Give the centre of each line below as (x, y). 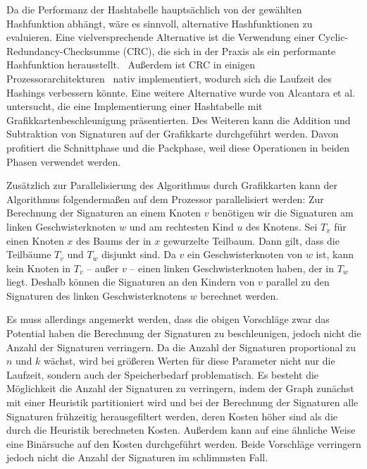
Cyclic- (333, 37)
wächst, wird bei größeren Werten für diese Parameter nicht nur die (189, 361)
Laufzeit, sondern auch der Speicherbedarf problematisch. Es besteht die (163, 374)
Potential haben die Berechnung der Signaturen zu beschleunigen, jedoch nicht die (184, 333)
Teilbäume (29, 254)
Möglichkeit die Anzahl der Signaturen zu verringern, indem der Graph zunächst (180, 388)
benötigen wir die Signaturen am (283, 213)
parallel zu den (298, 282)
